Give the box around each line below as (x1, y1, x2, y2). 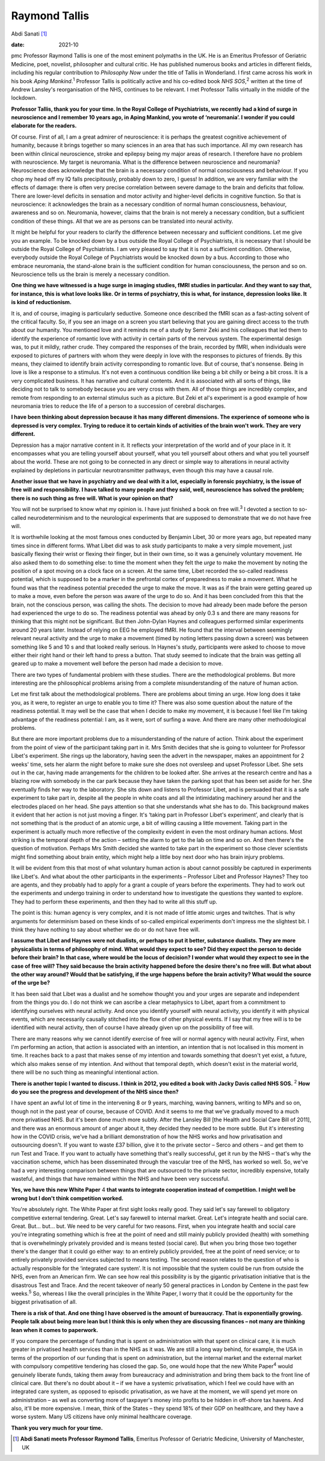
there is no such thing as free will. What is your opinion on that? (11, 494, 174, 502)
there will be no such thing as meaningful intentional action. (11, 1069, 159, 1076)
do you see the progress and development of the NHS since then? (11, 1088, 179, 1095)
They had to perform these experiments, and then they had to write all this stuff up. (11, 898, 218, 905)
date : (11, 41, 25, 48)
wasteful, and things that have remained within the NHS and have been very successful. (11, 1175, 230, 1182)
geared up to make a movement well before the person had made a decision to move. (11, 660, 223, 667)
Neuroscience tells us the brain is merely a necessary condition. (11, 271, 170, 278)
